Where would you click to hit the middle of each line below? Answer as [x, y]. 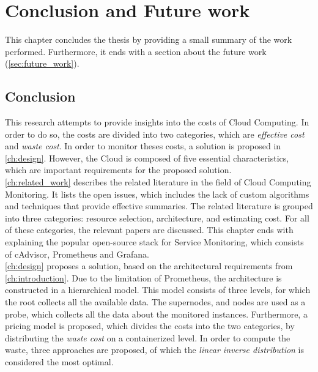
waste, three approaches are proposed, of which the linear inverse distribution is [155, 350]
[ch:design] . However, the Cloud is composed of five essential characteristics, [147, 158]
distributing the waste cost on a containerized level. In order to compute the [148, 337]
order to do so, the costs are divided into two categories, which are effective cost [155, 134]
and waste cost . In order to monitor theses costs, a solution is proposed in [143, 146]
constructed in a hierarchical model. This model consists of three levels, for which [158, 290]
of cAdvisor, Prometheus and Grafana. [77, 254]
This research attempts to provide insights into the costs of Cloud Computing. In [157, 122]
